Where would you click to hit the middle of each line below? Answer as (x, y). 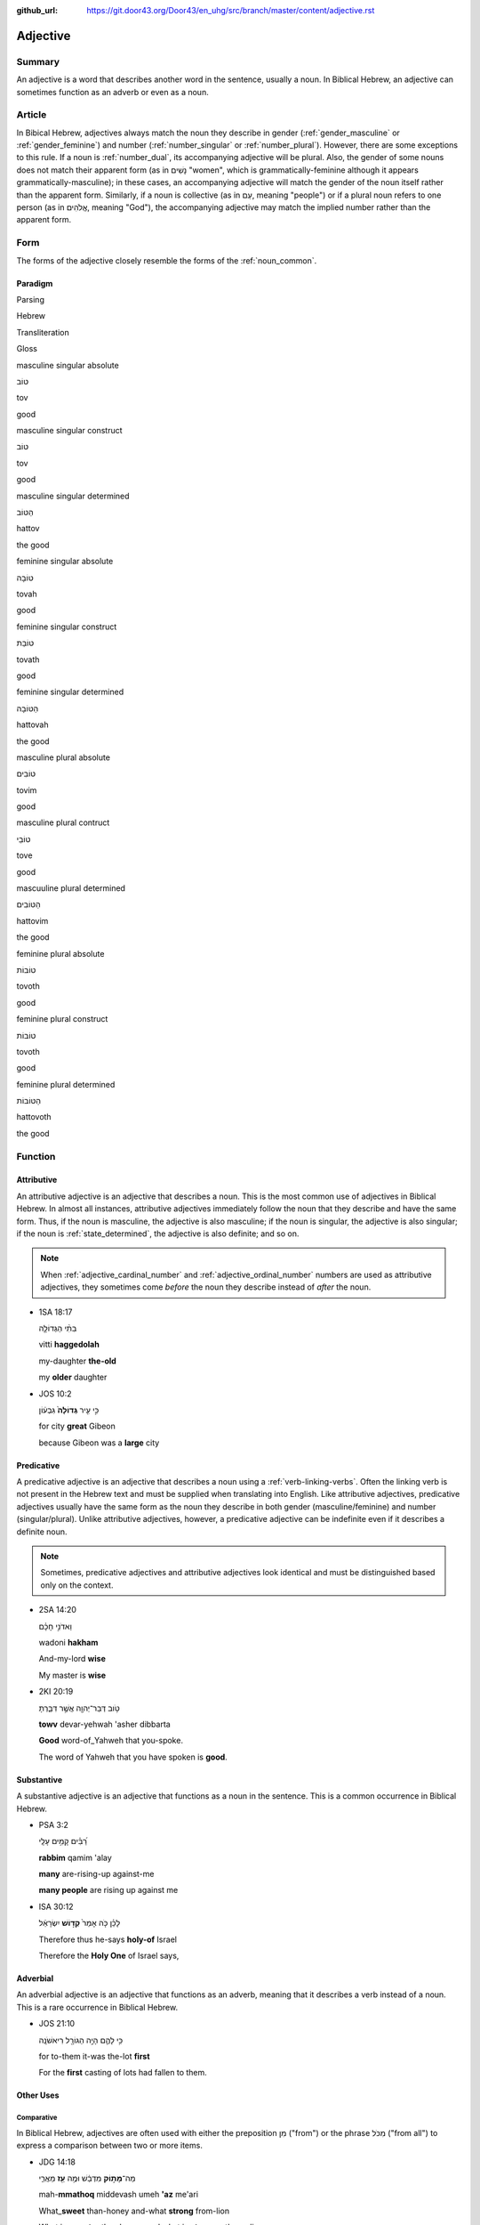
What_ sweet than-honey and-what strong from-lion (134, 2211)
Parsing (30, 299)
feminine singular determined (70, 692)
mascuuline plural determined (71, 888)
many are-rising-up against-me (96, 1874)
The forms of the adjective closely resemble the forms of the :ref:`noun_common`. (167, 260)
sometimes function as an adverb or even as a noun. (112, 92)
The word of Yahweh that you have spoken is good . (133, 1757)
